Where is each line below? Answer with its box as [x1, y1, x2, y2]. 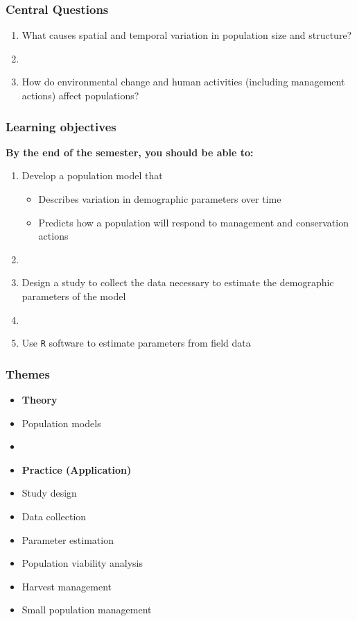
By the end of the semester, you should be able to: [6, 144, 254, 159]
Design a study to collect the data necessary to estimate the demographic [21, 275, 334, 290]
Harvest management [21, 579, 112, 593]
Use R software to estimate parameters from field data [21, 336, 251, 350]
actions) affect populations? [21, 88, 139, 102]
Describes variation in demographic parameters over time [38, 192, 281, 206]
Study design [21, 486, 77, 500]
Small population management [21, 602, 152, 617]
